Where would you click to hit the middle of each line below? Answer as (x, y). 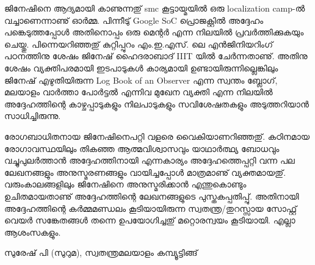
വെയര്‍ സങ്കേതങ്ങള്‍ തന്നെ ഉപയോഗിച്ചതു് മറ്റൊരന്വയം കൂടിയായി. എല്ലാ (150, 220)
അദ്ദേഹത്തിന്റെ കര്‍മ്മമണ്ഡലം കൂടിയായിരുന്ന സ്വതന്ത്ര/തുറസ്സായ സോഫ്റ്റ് (151, 208)
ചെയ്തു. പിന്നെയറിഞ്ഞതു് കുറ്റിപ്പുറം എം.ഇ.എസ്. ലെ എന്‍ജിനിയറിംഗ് (139, 44)
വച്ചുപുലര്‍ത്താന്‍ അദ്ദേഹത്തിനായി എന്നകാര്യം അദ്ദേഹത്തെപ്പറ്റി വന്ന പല (150, 160)
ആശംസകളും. (33, 232)
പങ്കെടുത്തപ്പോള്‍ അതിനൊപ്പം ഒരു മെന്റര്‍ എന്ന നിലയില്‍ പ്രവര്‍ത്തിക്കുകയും (154, 32)
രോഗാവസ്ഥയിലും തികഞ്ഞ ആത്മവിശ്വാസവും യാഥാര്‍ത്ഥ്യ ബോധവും (142, 148)
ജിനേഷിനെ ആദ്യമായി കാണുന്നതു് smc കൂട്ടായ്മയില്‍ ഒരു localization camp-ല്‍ (155, 8)
